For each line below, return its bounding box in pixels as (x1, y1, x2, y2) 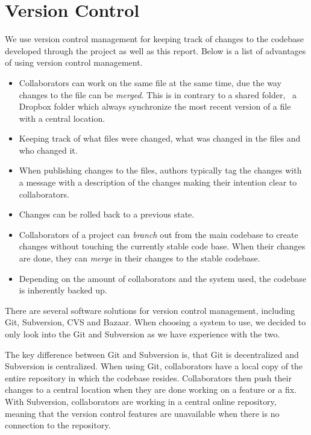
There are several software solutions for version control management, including (5, 304, 295, 316)
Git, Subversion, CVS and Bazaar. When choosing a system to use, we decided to (5, 316, 306, 328)
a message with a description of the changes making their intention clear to (19, 176, 297, 189)
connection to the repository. (5, 419, 111, 431)
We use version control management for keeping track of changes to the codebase (5, 33, 304, 45)
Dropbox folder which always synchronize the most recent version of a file (19, 100, 291, 113)
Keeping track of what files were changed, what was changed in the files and (19, 132, 301, 145)
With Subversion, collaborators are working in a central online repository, (5, 395, 277, 407)
